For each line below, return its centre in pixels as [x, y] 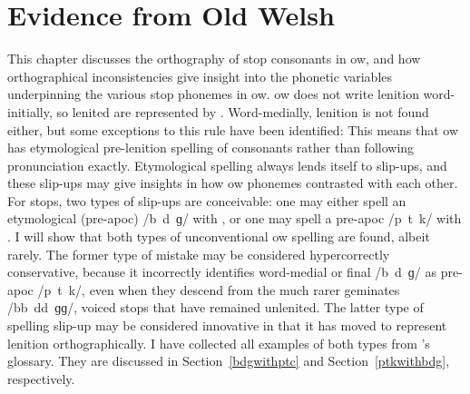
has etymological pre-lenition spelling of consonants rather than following [211, 148]
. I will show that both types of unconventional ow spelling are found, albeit [219, 236]
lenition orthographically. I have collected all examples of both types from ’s [219, 343]
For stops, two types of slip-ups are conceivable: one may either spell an [207, 200]
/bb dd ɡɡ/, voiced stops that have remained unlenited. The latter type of [215, 307]
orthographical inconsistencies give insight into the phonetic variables [200, 76]
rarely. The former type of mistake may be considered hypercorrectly [199, 254]
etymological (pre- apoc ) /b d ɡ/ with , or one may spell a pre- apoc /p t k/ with [235, 218]
